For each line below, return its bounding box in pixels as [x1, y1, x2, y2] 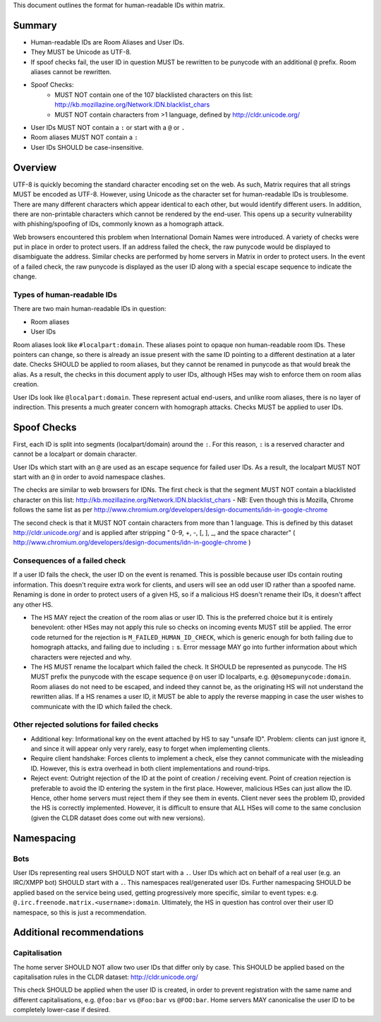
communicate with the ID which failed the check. [30, 702, 173, 710]
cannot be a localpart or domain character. [13, 450, 138, 459]
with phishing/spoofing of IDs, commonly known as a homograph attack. [13, 220, 224, 228]
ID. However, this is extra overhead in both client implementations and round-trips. [30, 764, 271, 773]
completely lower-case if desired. [13, 1006, 111, 1014]
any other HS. [13, 600, 53, 609]
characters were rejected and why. [30, 652, 132, 661]
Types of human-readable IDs [13, 290, 118, 300]
